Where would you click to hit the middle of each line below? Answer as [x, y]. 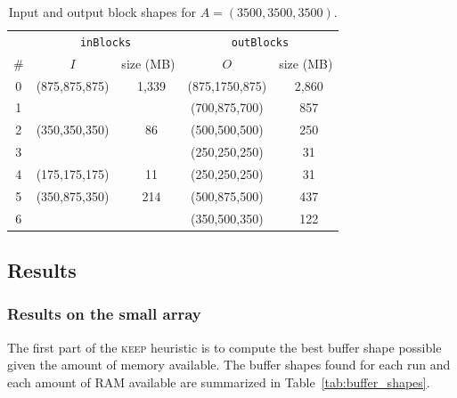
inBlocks [106, 42]
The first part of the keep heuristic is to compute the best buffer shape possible [224, 347]
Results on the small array [104, 314]
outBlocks [260, 42]
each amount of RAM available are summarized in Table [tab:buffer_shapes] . [219, 382]
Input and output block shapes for [102, 12]
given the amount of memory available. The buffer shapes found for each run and [229, 365]
